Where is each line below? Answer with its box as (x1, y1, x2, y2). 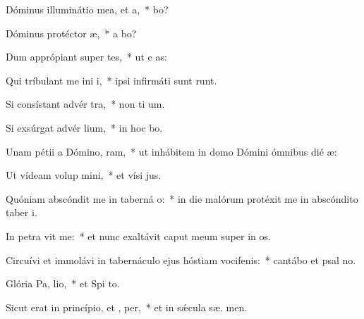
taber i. (6, 205, 37, 220)
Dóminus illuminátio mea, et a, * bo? (6, 2, 169, 16)
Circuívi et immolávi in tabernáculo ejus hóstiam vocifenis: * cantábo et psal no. (6, 252, 356, 267)
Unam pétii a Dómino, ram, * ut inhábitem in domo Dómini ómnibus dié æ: (6, 144, 337, 158)
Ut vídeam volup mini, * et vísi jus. (6, 168, 162, 182)
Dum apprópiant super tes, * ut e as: (6, 49, 167, 64)
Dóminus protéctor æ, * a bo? (6, 25, 137, 40)
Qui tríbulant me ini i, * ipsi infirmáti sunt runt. (6, 73, 217, 87)
